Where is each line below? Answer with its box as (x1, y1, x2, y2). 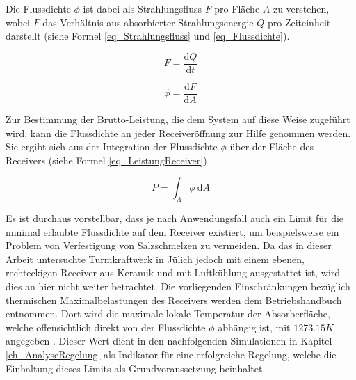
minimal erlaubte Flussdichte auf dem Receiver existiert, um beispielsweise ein (6, 224, 339, 239)
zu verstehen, (273, 1, 330, 15)
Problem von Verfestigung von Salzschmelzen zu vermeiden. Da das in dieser (6, 238, 332, 253)
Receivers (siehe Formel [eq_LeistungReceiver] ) (6, 152, 207, 167)
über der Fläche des (229, 139, 314, 154)
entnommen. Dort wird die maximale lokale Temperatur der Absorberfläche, (6, 306, 330, 321)
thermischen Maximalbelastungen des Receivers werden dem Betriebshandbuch (6, 292, 342, 307)
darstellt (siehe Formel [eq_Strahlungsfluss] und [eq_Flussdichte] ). (6, 29, 290, 43)
